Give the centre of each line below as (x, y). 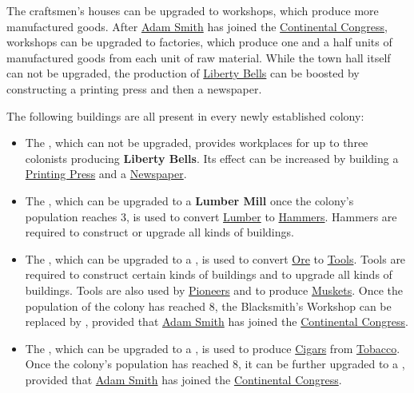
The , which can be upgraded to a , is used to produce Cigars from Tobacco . (213, 348)
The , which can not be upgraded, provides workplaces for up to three (197, 143)
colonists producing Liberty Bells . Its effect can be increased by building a (212, 158)
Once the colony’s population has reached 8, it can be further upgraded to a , (215, 364)
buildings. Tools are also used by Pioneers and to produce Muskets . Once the (214, 290)
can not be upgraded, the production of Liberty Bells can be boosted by (183, 73)
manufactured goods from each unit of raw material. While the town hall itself (199, 57)
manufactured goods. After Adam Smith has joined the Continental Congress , (197, 26)
